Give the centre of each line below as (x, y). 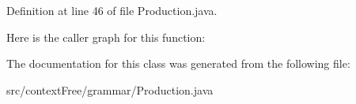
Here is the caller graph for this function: (106, 37)
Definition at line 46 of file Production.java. (112, 10)
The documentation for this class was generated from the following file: (178, 63)
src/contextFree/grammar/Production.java (110, 89)
